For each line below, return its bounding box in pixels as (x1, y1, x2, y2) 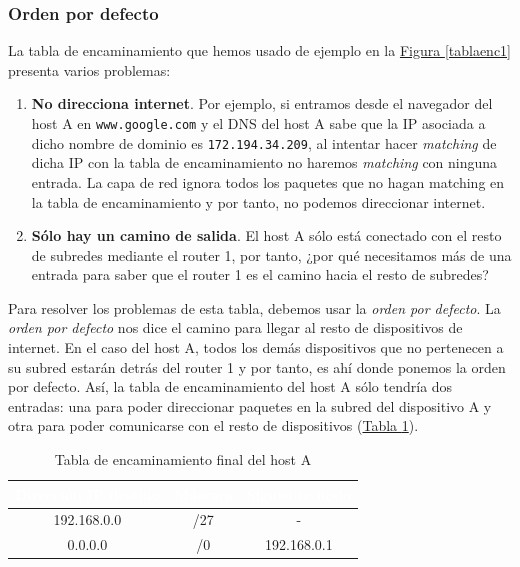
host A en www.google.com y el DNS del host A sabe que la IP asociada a (31, 113, 486, 133)
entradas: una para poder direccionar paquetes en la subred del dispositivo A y (8, 395, 492, 416)
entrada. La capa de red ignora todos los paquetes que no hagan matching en (31, 171, 505, 192)
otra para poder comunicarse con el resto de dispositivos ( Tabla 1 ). (8, 415, 419, 436)
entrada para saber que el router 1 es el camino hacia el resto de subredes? (31, 264, 489, 285)
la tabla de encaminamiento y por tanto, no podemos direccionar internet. (31, 191, 486, 212)
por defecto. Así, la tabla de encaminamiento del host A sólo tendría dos (8, 376, 453, 397)
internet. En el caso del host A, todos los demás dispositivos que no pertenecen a (8, 337, 504, 358)
